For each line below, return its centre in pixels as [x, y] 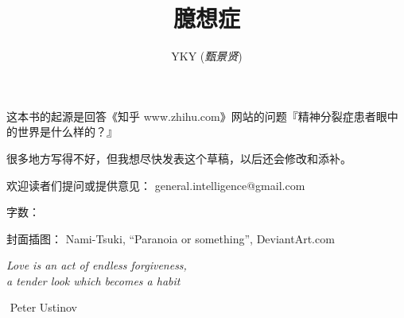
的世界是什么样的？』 [62, 132]
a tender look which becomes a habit [93, 280]
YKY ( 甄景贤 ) [207, 56]
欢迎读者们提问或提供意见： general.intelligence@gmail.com [156, 185]
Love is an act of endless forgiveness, [97, 265]
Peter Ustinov [43, 307]
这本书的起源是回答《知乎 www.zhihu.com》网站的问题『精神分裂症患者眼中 [202, 116]
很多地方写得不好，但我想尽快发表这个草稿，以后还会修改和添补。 [179, 158]
